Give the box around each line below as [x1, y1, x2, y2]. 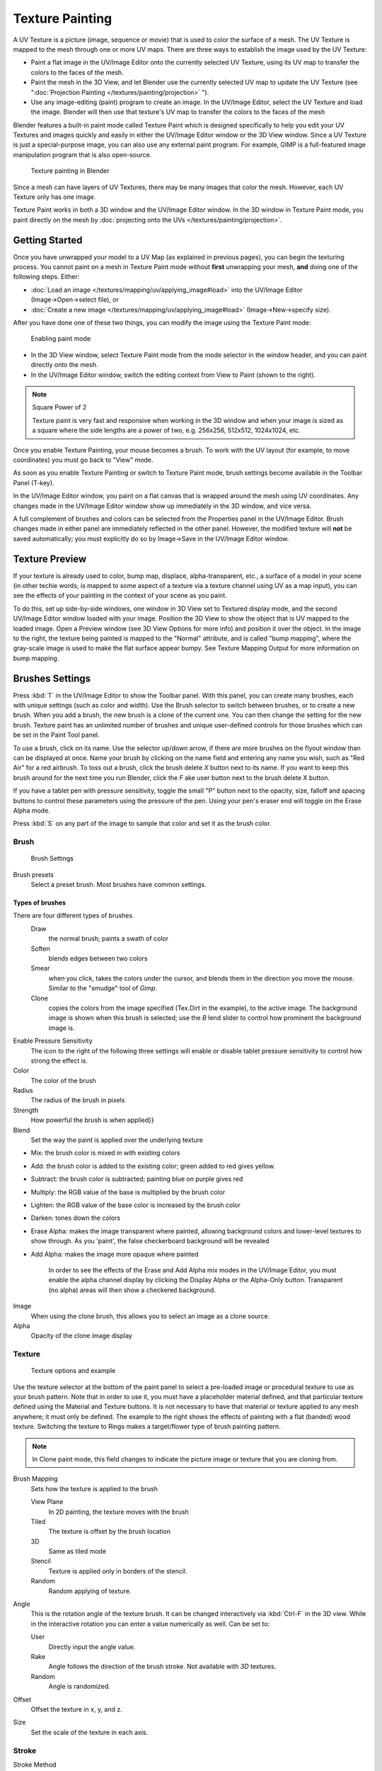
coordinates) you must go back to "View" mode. [13, 456, 154, 464]
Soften [30, 944, 50, 953]
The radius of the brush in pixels [30, 1096, 125, 1104]
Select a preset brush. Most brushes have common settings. [30, 881, 207, 889]
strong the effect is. [30, 1056, 88, 1065]
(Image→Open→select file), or [30, 295, 120, 304]
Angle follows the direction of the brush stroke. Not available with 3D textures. [48, 1662, 277, 1671]
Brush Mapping [13, 1474, 58, 1483]
